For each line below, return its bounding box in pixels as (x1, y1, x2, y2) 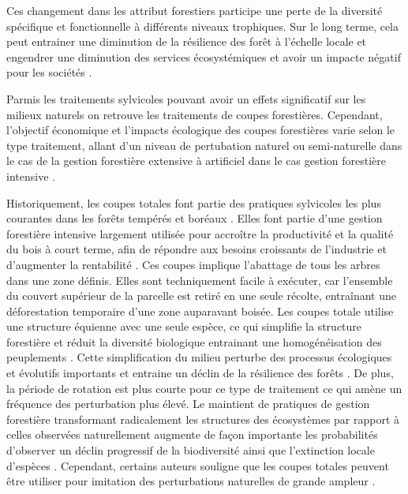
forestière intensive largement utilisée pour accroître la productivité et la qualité (6, 225, 394, 241)
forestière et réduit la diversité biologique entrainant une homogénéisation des (6, 333, 382, 350)
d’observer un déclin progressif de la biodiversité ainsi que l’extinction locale (6, 442, 375, 458)
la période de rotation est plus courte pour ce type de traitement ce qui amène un (6, 380, 402, 396)
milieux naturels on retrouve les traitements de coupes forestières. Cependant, (6, 106, 383, 122)
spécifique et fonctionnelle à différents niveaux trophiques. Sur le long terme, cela (6, 17, 399, 34)
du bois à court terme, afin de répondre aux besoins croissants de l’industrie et (6, 241, 387, 257)
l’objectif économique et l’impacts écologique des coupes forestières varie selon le (6, 122, 395, 138)
